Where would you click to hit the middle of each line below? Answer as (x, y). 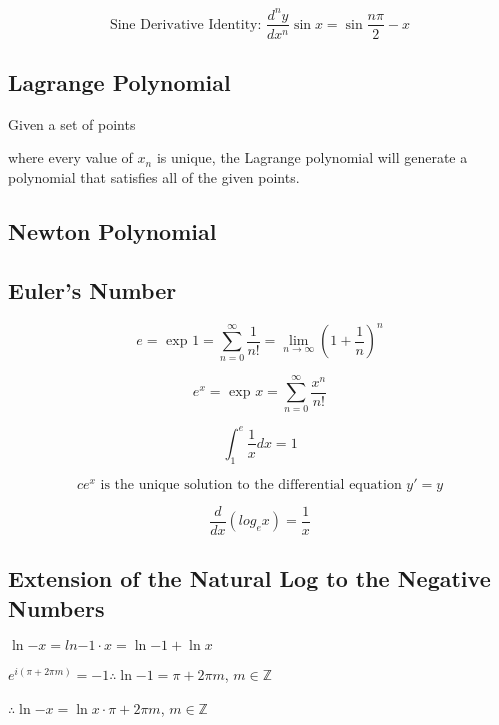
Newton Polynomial (112, 230)
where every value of (70, 157)
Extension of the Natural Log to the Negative (249, 578)
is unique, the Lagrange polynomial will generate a (312, 157)
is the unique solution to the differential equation (251, 484)
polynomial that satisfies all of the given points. (154, 176)
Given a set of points (72, 123)
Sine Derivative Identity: (185, 24)
